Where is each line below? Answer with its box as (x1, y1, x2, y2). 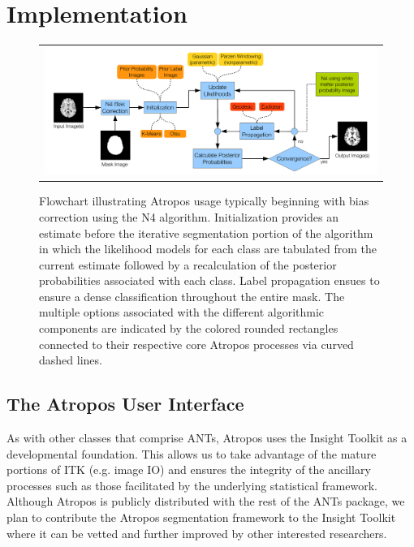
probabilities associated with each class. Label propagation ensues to (39, 272, 380, 289)
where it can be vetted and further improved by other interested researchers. (6, 524, 387, 541)
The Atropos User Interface (6, 391, 244, 416)
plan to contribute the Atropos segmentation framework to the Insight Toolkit (6, 509, 396, 526)
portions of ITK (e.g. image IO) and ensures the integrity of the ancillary (6, 461, 371, 478)
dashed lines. (39, 351, 102, 368)
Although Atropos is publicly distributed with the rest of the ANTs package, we (6, 493, 405, 510)
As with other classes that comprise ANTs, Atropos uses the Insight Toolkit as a (6, 429, 408, 446)
